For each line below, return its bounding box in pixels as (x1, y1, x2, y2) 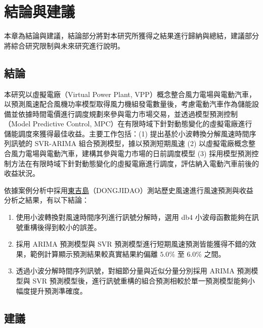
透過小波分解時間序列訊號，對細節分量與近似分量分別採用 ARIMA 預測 (16, 265, 251, 276)
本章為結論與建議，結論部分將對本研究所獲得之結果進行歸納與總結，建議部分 (4, 30, 259, 41)
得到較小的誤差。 (44, 221, 101, 232)
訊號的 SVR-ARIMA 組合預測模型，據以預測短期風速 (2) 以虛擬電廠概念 (11, 138, 248, 149)
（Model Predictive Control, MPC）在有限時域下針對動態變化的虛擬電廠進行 (4, 118, 252, 129)
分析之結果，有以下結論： (4, 195, 89, 205)
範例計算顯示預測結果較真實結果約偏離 (30, 248, 158, 259)
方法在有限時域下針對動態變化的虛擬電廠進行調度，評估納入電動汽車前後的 (11, 158, 259, 168)
